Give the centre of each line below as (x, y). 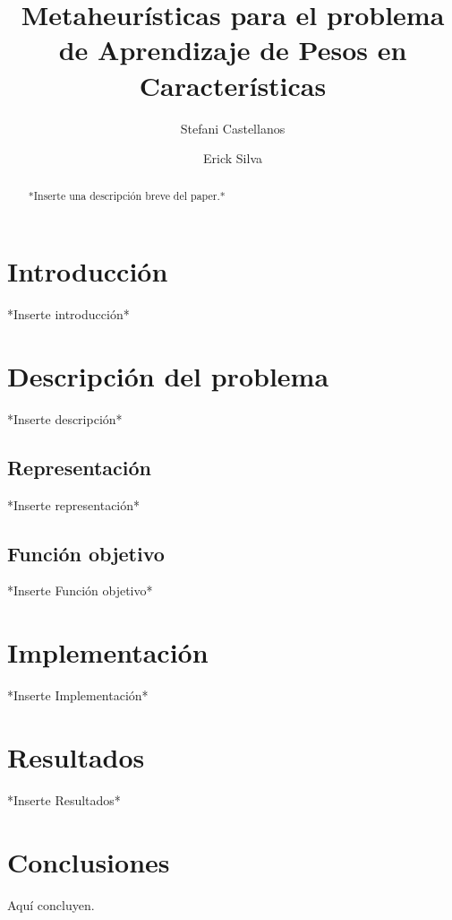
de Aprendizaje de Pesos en (233, 50)
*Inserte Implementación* (78, 695)
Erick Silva (233, 158)
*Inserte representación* (74, 504)
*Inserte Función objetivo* (80, 590)
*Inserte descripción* (65, 418)
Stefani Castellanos (233, 128)
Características (233, 85)
